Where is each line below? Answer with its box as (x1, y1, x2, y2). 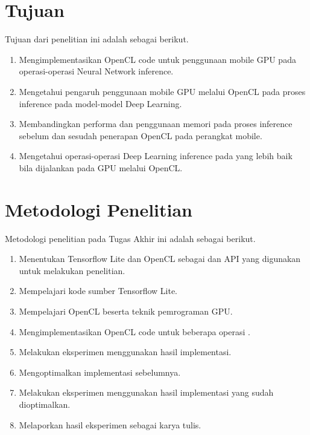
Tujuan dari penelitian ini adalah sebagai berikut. (5, 33, 189, 45)
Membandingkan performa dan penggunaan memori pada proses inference (19, 117, 293, 130)
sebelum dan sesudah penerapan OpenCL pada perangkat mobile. (19, 129, 262, 142)
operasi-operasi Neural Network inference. (19, 65, 174, 77)
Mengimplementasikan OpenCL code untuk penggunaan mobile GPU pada (19, 53, 296, 65)
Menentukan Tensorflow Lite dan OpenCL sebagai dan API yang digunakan (19, 252, 301, 265)
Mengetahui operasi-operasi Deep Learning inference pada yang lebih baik (19, 149, 293, 162)
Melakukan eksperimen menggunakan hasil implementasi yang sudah (19, 386, 274, 399)
